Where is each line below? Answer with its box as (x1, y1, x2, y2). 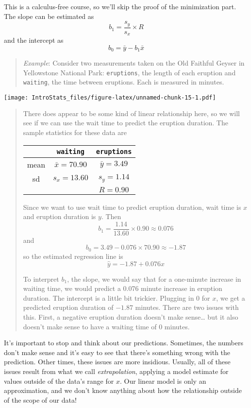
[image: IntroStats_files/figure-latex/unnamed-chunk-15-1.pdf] (4, 94, 216, 102)
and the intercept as (4, 35, 64, 45)
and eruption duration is (23, 211, 96, 221)
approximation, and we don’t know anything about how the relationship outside (4, 385, 242, 395)
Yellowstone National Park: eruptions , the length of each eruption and (23, 67, 236, 77)
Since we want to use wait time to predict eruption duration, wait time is (23, 202, 241, 212)
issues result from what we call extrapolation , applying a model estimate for (4, 366, 229, 376)
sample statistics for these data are (23, 127, 127, 137)
